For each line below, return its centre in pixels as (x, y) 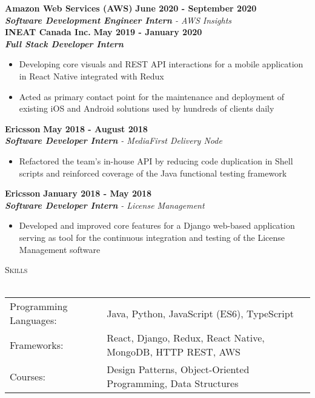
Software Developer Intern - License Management (105, 205)
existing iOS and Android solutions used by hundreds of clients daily (147, 108)
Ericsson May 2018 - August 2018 (76, 128)
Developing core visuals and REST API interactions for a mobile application (161, 64)
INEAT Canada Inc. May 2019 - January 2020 (104, 32)
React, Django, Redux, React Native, (186, 338)
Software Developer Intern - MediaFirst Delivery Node (114, 140)
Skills (16, 270)
